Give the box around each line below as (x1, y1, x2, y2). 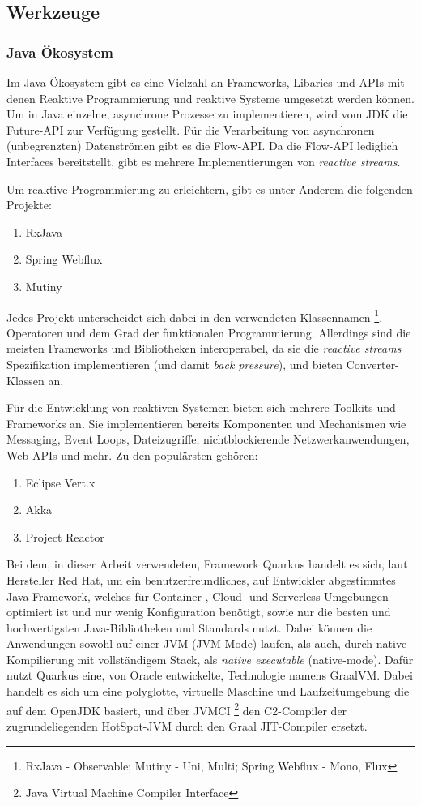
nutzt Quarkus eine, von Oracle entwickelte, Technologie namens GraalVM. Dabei (6, 667, 413, 684)
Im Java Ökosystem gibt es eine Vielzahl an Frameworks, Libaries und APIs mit (6, 74, 405, 90)
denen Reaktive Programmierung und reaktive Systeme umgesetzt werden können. (6, 89, 415, 106)
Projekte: (6, 196, 52, 213)
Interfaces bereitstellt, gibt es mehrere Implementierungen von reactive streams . (6, 152, 401, 169)
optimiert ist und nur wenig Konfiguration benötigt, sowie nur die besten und (6, 603, 391, 620)
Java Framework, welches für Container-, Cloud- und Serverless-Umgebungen (6, 587, 389, 604)
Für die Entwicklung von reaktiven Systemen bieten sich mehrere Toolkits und (6, 399, 396, 416)
